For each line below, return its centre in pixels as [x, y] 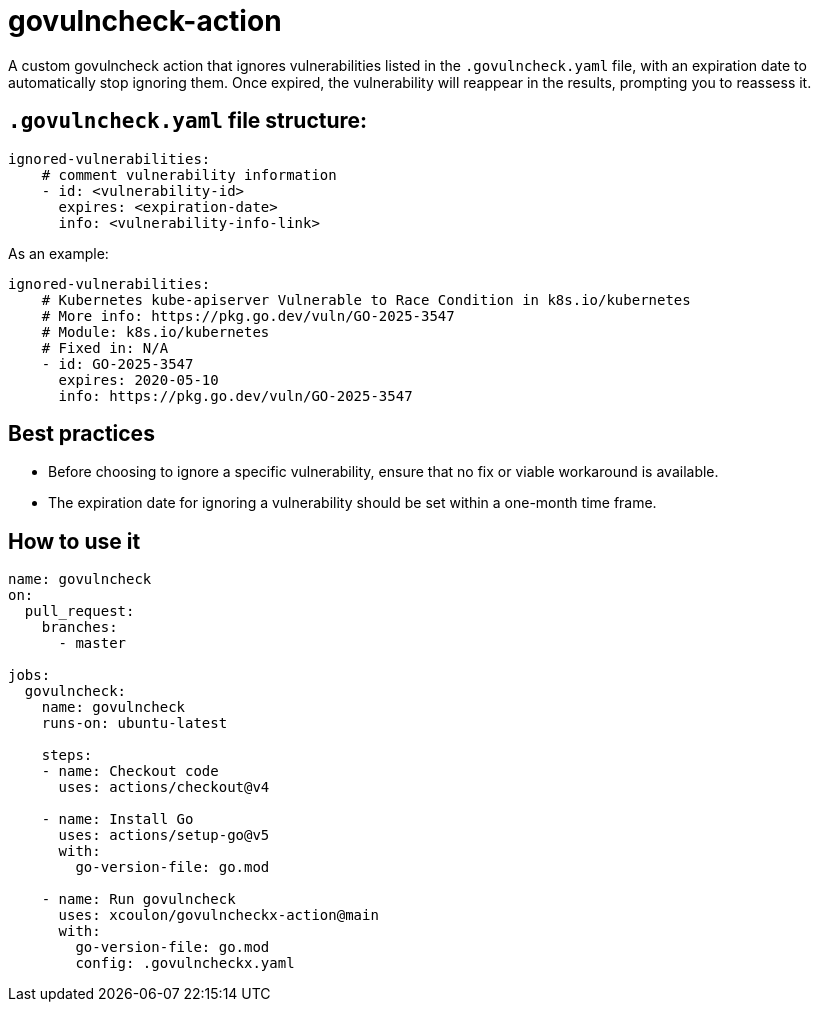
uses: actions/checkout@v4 [164, 787]
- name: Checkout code [130, 771]
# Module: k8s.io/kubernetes [155, 331]
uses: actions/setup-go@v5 [164, 835]
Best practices [81, 434]
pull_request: [79, 611]
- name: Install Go [117, 819]
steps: [67, 755]
